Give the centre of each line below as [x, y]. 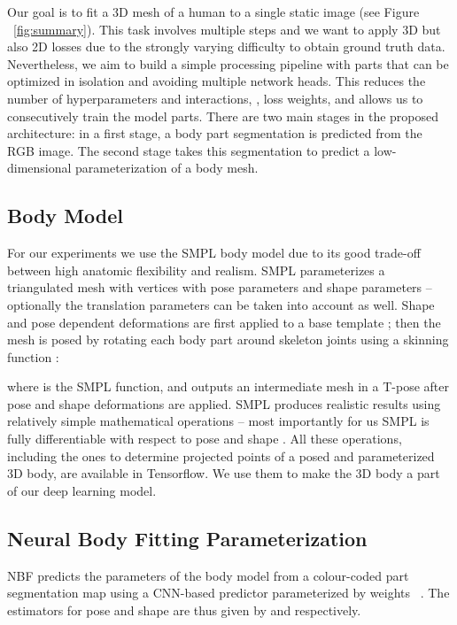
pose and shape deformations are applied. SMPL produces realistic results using [224, 403]
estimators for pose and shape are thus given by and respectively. [184, 610]
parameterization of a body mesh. [167, 168]
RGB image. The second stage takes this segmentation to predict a [189, 150]
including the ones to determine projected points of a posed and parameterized [221, 455]
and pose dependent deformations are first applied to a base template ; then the [224, 322]
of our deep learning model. [82, 490]
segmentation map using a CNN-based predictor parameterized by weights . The [228, 593]
